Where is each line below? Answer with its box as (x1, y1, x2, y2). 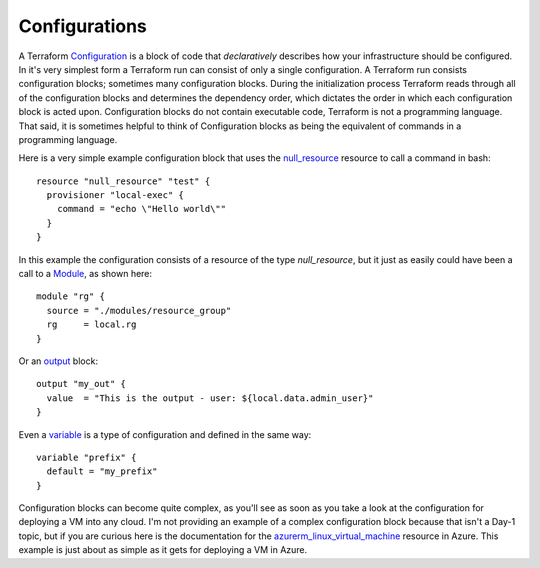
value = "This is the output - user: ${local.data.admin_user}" (46, 392, 374, 404)
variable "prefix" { (36, 451, 137, 463)
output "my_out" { (36, 378, 127, 390)
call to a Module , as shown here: (18, 268, 153, 280)
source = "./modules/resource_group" (46, 305, 232, 316)
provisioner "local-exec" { (46, 190, 185, 201)
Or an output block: (18, 355, 99, 367)
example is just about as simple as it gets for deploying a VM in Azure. (18, 544, 308, 556)
